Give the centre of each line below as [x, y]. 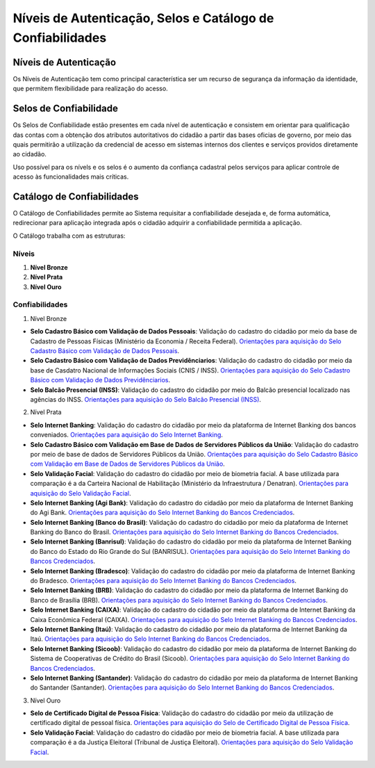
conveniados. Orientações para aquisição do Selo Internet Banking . [127, 435]
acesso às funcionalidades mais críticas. [71, 177]
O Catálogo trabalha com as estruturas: [69, 236]
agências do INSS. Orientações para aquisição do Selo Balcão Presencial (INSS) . [146, 399]
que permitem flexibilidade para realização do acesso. [90, 89]
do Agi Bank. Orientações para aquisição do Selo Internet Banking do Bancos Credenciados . [162, 513]
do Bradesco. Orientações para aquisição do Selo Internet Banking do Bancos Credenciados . [163, 581]
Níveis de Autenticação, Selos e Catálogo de [143, 18]
